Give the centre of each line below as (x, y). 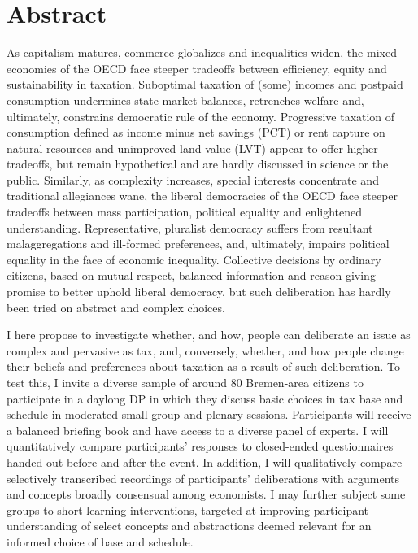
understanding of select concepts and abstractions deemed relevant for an (189, 526)
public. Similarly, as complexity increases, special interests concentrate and (193, 179)
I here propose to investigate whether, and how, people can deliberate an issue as (209, 335)
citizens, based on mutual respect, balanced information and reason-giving (191, 275)
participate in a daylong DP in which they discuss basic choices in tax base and (205, 398)
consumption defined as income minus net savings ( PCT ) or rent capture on (196, 132)
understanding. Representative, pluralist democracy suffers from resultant (190, 227)
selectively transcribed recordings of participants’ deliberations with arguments (203, 478)
